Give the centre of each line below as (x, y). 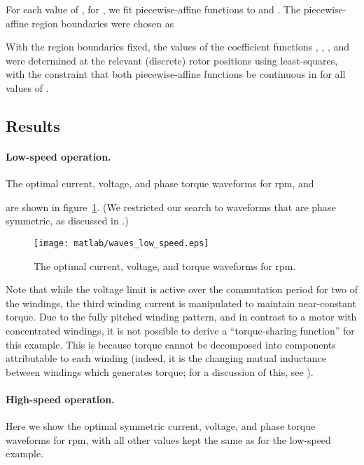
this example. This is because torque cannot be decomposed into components (171, 344)
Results (33, 125)
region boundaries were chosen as (103, 23)
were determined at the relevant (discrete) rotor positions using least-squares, (172, 60)
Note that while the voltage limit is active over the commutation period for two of (182, 289)
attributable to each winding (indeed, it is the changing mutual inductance (166, 358)
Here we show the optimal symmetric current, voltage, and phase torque (161, 426)
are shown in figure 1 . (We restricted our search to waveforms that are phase (171, 207)
